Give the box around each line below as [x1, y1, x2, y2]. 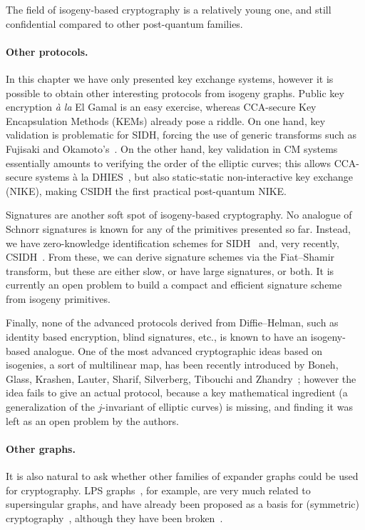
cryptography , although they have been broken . [6, 510, 223, 525]
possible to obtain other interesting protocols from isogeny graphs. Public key [6, 85, 344, 100]
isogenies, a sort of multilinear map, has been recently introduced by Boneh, [6, 357, 339, 372]
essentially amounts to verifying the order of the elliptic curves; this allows [6, 155, 331, 170]
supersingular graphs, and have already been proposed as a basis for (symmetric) [6, 496, 359, 511]
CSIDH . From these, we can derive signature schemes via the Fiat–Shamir [6, 249, 335, 264]
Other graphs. [6, 441, 76, 456]
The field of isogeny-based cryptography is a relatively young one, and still [6, 2, 331, 16]
